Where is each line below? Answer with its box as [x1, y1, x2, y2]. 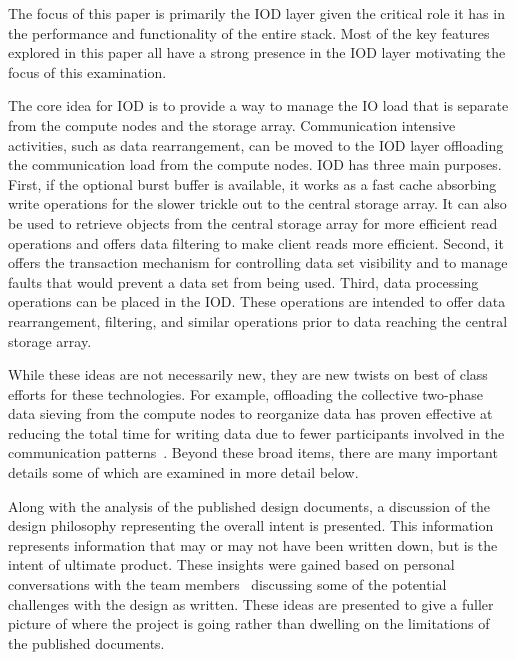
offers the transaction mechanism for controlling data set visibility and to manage [8, 252, 508, 273]
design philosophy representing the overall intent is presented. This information [8, 515, 494, 536]
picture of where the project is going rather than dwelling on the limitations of [8, 613, 490, 634]
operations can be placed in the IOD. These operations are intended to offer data [8, 291, 506, 312]
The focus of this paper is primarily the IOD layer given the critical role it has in [8, 3, 505, 23]
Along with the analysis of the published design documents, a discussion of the [8, 495, 491, 516]
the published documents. [8, 632, 165, 653]
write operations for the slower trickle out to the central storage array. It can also [8, 193, 507, 214]
